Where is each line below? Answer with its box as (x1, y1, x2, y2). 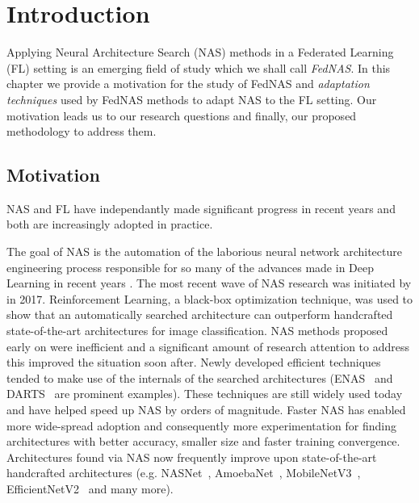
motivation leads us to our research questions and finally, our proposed (6, 107, 357, 124)
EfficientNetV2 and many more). (6, 480, 174, 497)
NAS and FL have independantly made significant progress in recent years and (6, 199, 396, 216)
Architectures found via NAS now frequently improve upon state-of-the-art (6, 448, 377, 465)
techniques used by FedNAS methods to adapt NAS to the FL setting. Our (6, 90, 377, 107)
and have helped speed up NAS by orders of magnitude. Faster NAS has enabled (6, 401, 406, 418)
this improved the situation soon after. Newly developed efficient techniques (6, 354, 381, 371)
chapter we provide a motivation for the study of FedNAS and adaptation (6, 75, 370, 92)
